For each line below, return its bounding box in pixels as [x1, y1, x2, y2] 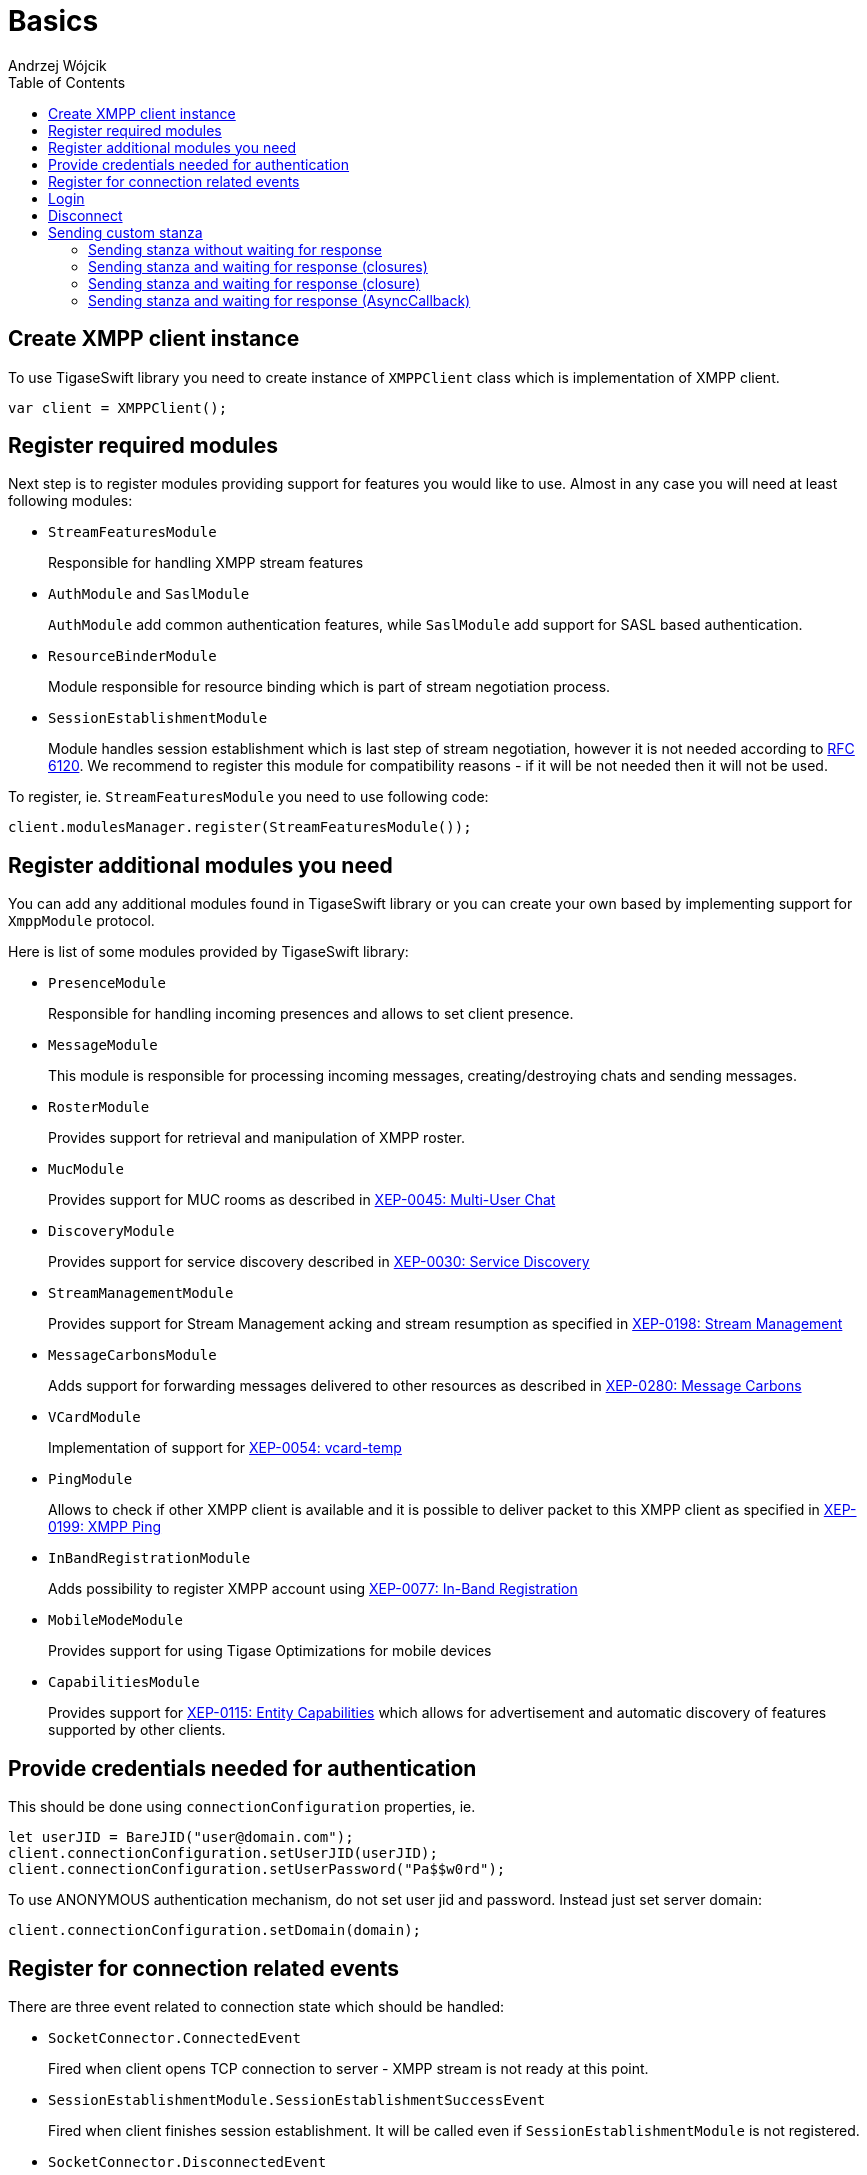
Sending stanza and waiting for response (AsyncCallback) [88, 291, 471, 309]
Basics [8, 4, 99, 38]
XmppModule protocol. [8, 912, 155, 930]
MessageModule [48, 1037, 158, 1054]
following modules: [8, 492, 133, 510]
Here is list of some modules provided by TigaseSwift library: [8, 943, 409, 961]
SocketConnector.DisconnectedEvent [48, 2153, 327, 2170]
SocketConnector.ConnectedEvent [48, 2029, 301, 2046]
